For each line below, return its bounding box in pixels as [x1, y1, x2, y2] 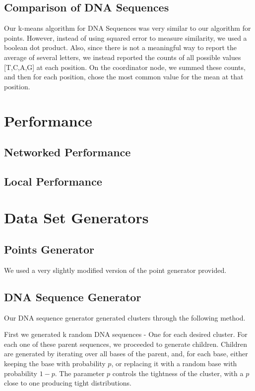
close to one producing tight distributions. [4, 378, 132, 388]
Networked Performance [4, 144, 131, 160]
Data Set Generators [4, 207, 149, 228]
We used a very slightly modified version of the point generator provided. [4, 264, 227, 275]
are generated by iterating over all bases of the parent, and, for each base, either [4, 348, 248, 359]
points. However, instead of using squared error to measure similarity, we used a [4, 32, 247, 43]
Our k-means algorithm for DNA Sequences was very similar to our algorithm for [4, 23, 251, 33]
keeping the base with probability [4, 358, 106, 369]
